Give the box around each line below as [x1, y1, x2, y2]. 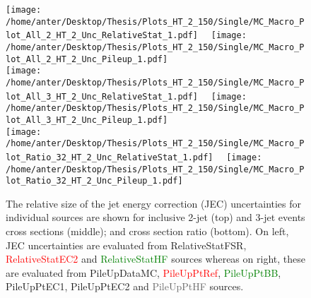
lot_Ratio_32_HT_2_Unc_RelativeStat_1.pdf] [6, 152, 213, 162]
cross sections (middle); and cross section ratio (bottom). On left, [6, 224, 289, 239]
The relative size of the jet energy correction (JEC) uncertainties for [6, 196, 302, 210]
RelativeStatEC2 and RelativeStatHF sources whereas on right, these [6, 251, 305, 266]
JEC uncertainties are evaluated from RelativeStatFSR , [6, 237, 247, 252]
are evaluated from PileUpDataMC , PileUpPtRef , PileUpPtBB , [6, 265, 281, 280]
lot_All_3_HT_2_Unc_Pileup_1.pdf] [6, 114, 168, 125]
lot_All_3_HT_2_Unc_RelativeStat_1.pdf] [6, 91, 199, 102]
